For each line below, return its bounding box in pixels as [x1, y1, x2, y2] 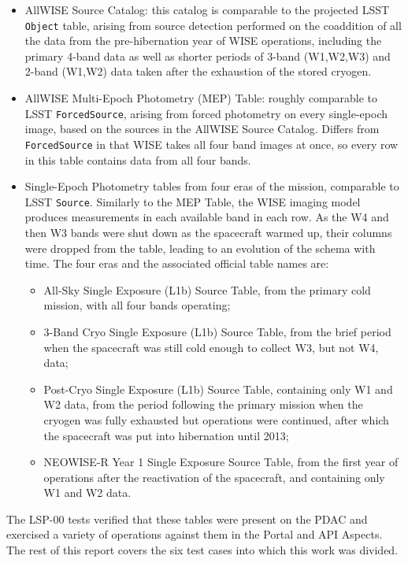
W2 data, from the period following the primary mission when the [43, 396, 363, 413]
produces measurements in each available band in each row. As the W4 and [24, 209, 389, 225]
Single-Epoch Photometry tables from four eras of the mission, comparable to [24, 178, 399, 194]
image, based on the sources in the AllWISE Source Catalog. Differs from [24, 120, 380, 137]
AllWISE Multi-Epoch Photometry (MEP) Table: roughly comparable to [24, 90, 378, 106]
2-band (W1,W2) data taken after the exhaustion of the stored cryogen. [24, 63, 372, 80]
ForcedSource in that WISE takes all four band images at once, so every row [24, 135, 399, 152]
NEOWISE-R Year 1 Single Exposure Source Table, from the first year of [43, 454, 399, 470]
